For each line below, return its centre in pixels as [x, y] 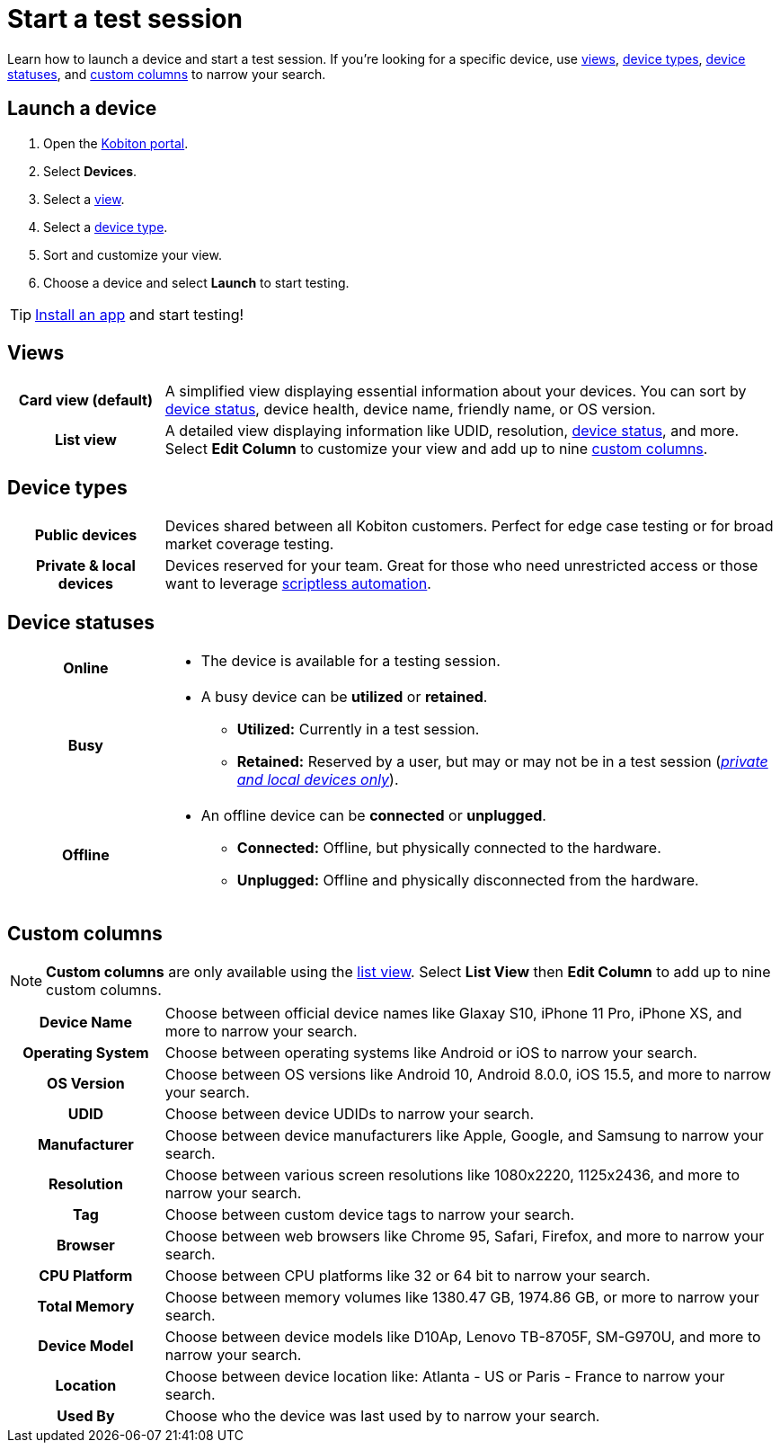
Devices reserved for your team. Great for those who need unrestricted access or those [461, 566]
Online [86, 668]
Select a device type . [106, 227]
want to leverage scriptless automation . [298, 584]
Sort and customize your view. [133, 254]
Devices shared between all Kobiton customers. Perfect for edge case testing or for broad [469, 526]
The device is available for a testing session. [350, 661]
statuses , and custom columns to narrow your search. [167, 74]
